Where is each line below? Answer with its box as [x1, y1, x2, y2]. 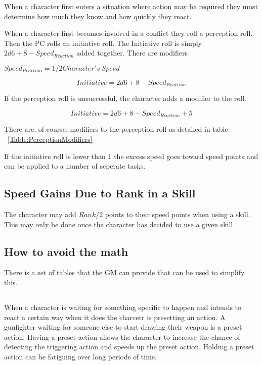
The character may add [4, 209, 76, 220]
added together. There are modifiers [76, 47, 188, 58]
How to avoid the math [4, 243, 128, 259]
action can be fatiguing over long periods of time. [4, 351, 157, 361]
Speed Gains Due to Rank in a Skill [4, 185, 196, 201]
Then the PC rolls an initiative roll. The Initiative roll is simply [4, 37, 202, 48]
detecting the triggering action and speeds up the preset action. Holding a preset [4, 341, 254, 352]
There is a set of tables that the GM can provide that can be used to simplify [4, 267, 245, 278]
